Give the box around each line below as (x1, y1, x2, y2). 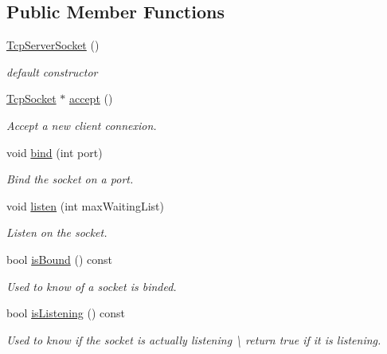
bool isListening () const (6, 305, 126, 321)
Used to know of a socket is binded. (6, 277, 177, 294)
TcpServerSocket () (6, 37, 100, 53)
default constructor (6, 63, 98, 80)
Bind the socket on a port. (6, 171, 134, 187)
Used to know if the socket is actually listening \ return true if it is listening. (6, 331, 381, 348)
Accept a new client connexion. (6, 116, 157, 133)
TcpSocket (6, 90, 57, 107)
